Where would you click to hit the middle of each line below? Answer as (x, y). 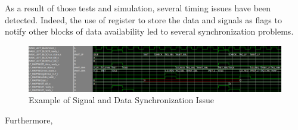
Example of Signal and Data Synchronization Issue (121, 100)
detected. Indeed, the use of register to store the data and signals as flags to (143, 19)
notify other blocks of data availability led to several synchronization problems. (149, 31)
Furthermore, (29, 120)
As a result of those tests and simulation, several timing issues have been (138, 8)
